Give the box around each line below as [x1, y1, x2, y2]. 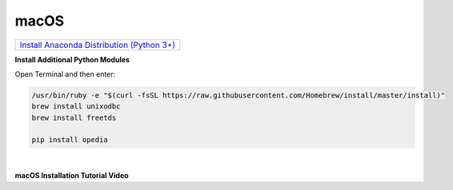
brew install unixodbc [31, 102, 121, 111]
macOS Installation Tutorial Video [14, 170, 129, 180]
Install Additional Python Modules [14, 54, 130, 64]
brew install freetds [31, 113, 117, 122]
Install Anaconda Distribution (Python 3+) [19, 39, 176, 50]
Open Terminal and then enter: [14, 69, 116, 79]
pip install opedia [31, 136, 108, 144]
